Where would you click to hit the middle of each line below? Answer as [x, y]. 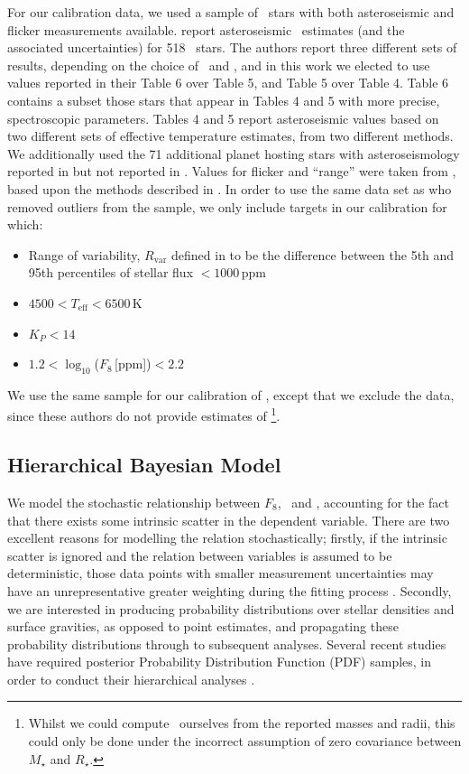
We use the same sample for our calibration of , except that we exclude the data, [231, 394]
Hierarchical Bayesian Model [144, 465]
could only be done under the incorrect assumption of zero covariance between [245, 741]
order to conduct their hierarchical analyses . [131, 679]
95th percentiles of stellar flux [111, 272]
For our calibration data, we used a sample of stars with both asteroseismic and [231, 12]
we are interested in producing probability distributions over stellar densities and [231, 608]
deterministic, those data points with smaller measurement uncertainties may [221, 573]
